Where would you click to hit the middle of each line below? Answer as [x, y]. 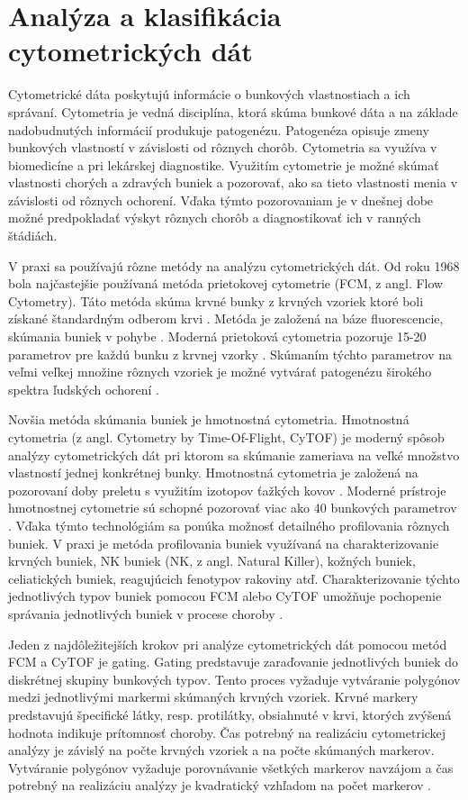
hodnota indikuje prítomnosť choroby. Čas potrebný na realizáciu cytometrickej [227, 732]
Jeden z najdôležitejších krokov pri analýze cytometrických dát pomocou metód [228, 644]
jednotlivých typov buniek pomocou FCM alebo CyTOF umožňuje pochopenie [225, 596]
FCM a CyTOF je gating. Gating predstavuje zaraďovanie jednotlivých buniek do [234, 662]
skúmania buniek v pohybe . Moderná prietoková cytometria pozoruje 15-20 [217, 336]
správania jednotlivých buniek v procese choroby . [146, 613]
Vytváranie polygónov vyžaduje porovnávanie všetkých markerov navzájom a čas [231, 767]
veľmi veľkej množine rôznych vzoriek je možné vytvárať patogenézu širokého [220, 372]
